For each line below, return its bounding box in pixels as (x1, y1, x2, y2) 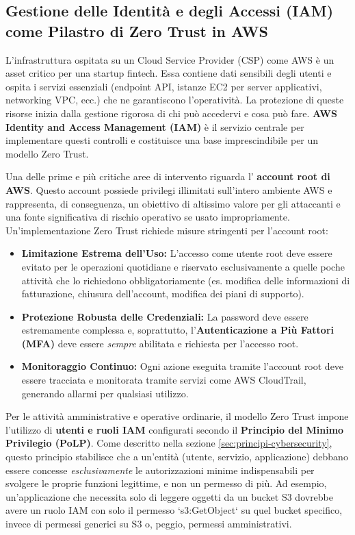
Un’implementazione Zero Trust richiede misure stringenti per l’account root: (5, 223, 328, 237)
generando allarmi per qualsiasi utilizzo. (21, 386, 189, 400)
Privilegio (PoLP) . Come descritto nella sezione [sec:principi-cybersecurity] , (5, 436, 332, 450)
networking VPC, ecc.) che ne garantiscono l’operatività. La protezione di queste (5, 92, 344, 107)
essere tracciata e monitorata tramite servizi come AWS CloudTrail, (21, 373, 306, 387)
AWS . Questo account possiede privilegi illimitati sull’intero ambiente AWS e (5, 182, 332, 197)
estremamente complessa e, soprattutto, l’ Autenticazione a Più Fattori (21, 323, 334, 337)
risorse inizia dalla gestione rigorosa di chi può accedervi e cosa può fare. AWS (5, 105, 337, 120)
